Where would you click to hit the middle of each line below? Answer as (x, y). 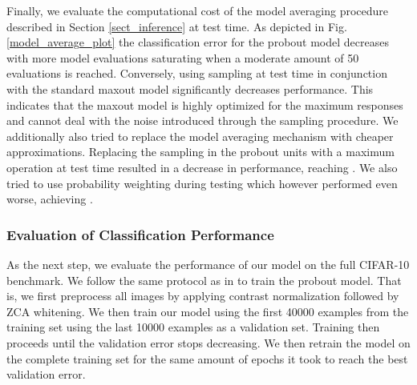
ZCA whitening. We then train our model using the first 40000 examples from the (208, 311)
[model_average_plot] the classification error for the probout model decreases (198, 42)
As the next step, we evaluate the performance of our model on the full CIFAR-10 (208, 264)
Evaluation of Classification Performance (140, 234)
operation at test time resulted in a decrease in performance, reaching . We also (202, 167)
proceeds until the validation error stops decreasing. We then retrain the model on (208, 342)
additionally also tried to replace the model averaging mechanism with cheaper (200, 136)
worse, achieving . (50, 199)
